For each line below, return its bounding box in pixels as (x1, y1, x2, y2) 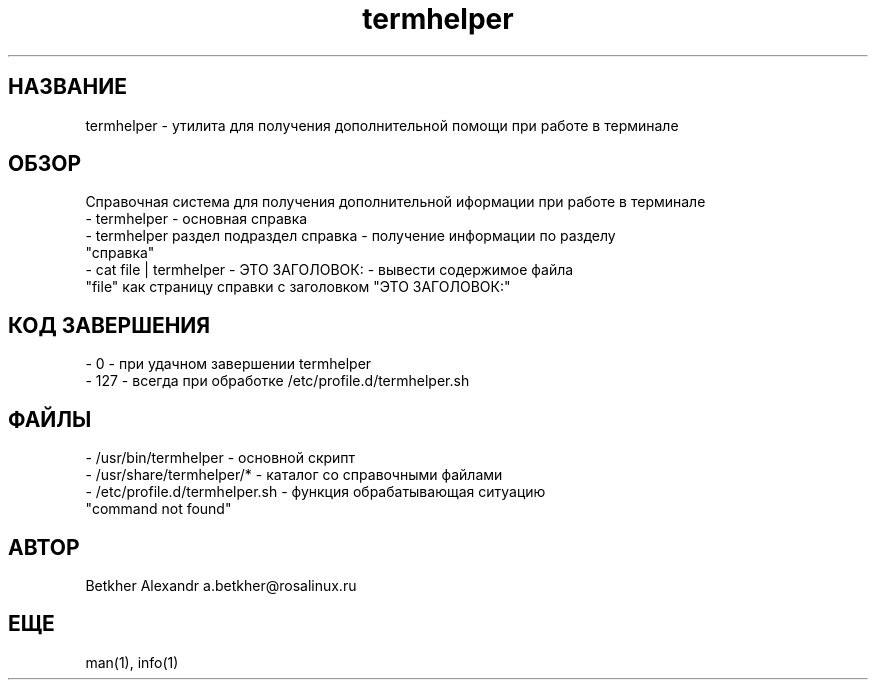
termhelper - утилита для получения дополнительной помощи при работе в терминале (85, 116, 679, 134)
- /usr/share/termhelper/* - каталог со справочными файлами (85, 466, 503, 484)
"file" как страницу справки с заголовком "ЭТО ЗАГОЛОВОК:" (85, 278, 511, 296)
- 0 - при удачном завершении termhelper (85, 355, 372, 373)
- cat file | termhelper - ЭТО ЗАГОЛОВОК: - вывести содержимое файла (85, 261, 574, 279)
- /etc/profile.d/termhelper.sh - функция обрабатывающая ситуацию (85, 483, 546, 501)
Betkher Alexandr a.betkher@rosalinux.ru (85, 576, 357, 594)
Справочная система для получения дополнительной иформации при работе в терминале (85, 193, 706, 211)
